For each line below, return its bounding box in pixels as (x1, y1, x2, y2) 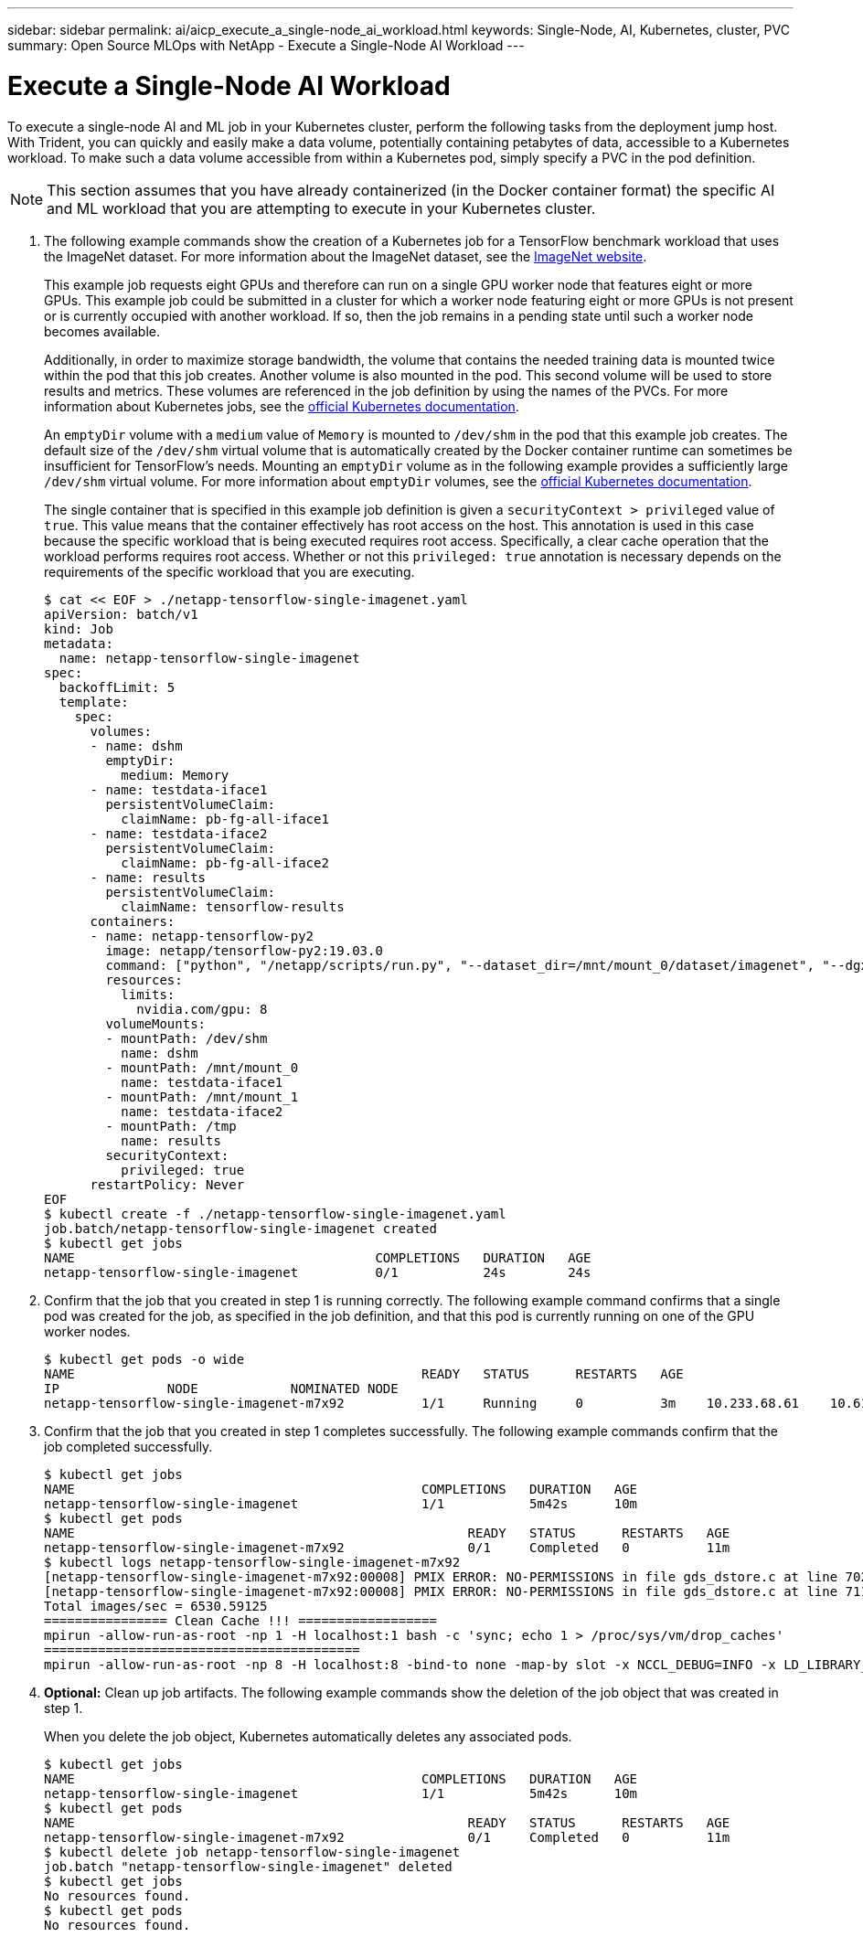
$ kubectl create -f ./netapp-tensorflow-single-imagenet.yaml (44, 1206, 506, 1221)
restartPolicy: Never (90, 1176, 245, 1192)
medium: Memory (121, 767, 229, 782)
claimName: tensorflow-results (121, 899, 345, 914)
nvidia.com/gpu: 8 (136, 1001, 268, 1016)
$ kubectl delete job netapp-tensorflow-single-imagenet (44, 1844, 461, 1859)
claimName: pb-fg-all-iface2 (121, 855, 329, 870)
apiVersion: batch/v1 (44, 606, 198, 622)
